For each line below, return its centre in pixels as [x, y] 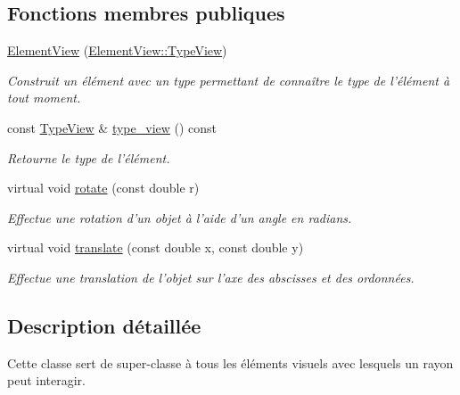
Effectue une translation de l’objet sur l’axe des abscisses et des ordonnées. [211, 277]
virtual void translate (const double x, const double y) [156, 247]
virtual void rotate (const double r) [103, 188]
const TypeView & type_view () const [112, 127]
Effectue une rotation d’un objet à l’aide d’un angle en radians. [180, 217]
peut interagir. [46, 380]
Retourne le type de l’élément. [89, 157]
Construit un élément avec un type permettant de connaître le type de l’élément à [229, 80]
